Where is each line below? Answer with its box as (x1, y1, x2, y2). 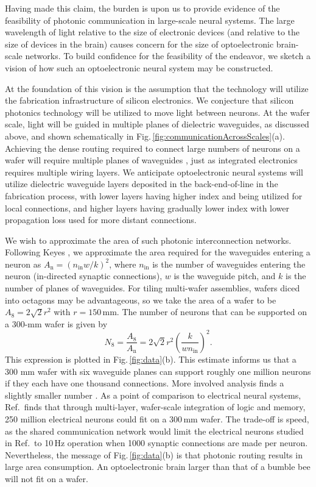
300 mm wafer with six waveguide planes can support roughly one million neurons (5, 364, 311, 377)
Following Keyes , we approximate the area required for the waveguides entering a (5, 246, 311, 258)
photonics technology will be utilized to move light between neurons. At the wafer (5, 105, 311, 118)
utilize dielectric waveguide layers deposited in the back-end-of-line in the (5, 177, 278, 190)
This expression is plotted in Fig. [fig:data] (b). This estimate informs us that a (5, 352, 297, 365)
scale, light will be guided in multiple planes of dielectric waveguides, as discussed (5, 118, 309, 130)
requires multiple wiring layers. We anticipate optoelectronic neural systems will (5, 165, 303, 178)
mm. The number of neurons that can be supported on (102, 305, 307, 318)
